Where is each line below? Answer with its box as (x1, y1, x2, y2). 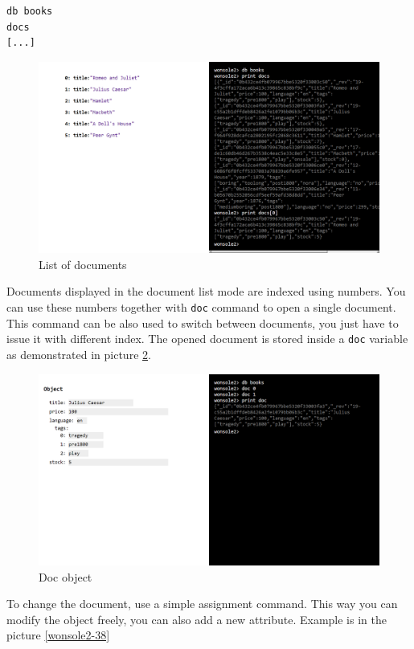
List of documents (39, 255, 127, 272)
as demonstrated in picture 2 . (6, 345, 151, 362)
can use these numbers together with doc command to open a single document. (6, 299, 396, 316)
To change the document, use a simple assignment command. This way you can (6, 595, 398, 612)
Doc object (39, 568, 92, 585)
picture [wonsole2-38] (6, 627, 110, 643)
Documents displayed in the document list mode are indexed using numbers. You (6, 283, 406, 300)
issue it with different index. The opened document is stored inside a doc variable (6, 330, 408, 347)
